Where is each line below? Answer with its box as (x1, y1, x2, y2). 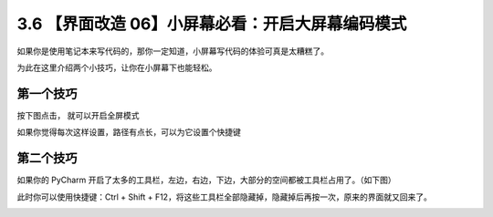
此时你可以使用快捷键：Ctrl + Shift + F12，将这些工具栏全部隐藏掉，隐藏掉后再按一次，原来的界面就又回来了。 (16, 191, 433, 202)
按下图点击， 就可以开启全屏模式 (16, 109, 140, 120)
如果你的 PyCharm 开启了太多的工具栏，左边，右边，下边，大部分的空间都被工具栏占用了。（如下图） (16, 174, 396, 186)
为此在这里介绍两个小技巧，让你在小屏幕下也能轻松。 (16, 62, 217, 73)
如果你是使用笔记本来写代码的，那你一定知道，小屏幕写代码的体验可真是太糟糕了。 (16, 46, 329, 57)
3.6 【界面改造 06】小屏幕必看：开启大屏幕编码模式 (16, 14, 407, 34)
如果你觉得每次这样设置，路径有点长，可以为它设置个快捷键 (16, 127, 241, 138)
